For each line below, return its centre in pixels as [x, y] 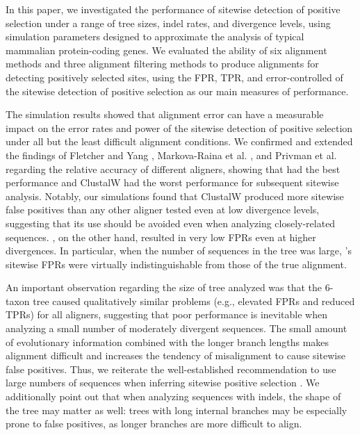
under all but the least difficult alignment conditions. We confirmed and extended [179, 141]
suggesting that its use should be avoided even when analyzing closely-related [171, 223]
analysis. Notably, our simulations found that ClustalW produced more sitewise [175, 196]
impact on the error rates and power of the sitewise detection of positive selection [179, 128]
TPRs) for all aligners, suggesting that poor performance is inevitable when [166, 314]
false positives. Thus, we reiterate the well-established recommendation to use [171, 369]
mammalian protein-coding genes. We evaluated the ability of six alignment [166, 50]
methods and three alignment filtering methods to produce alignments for [162, 64]
